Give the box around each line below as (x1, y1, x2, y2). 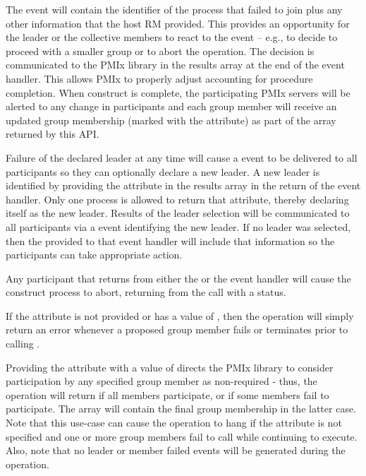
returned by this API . (6, 126, 99, 141)
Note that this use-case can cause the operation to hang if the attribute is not (6, 415, 342, 430)
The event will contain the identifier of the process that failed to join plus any (6, 2, 343, 16)
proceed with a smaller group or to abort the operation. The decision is (6, 43, 315, 58)
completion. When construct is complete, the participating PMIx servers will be (6, 85, 350, 100)
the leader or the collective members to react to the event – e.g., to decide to (6, 30, 338, 44)
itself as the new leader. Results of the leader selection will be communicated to (6, 206, 350, 220)
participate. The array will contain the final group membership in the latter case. (6, 401, 357, 416)
